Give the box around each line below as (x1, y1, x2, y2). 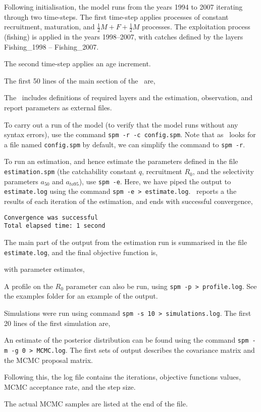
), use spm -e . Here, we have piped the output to (79, 176, 231, 186)
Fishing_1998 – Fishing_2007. (4, 41, 99, 52)
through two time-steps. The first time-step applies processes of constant (4, 11, 229, 22)
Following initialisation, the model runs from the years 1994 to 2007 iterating (4, 2, 243, 12)
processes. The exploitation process (142, 21, 250, 32)
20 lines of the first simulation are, (4, 317, 111, 328)
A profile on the (4, 280, 53, 291)
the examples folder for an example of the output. (4, 291, 158, 301)
